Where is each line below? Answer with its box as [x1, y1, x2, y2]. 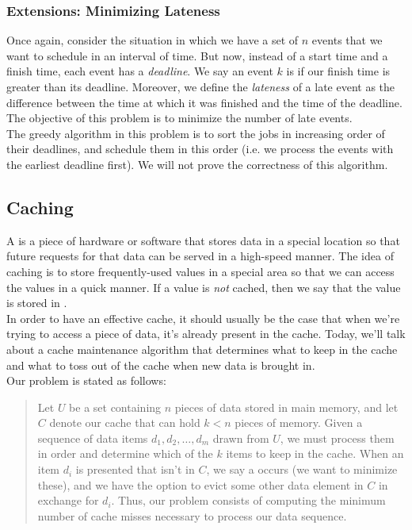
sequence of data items [37, 429, 148, 446]
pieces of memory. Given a [235, 414, 363, 431]
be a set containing [69, 398, 162, 415]
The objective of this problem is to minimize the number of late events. [6, 109, 353, 126]
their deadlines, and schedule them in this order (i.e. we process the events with [6, 140, 394, 157]
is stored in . [6, 294, 67, 311]
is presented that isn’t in [75, 461, 195, 478]
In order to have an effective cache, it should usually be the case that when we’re [6, 309, 400, 326]
